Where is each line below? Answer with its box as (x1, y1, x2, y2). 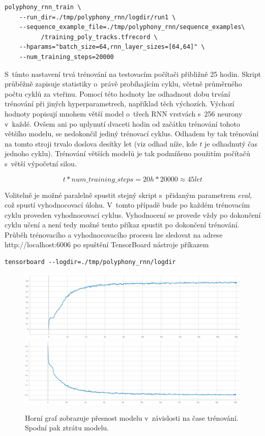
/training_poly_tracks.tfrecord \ (41, 33, 158, 41)
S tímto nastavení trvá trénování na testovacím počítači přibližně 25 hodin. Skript (5, 68, 261, 79)
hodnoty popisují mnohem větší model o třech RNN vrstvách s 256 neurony (5, 108, 243, 119)
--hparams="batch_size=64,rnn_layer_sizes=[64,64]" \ (19, 43, 205, 51)
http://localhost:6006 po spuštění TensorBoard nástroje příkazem (5, 239, 209, 250)
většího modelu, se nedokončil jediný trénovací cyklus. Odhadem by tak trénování (5, 128, 259, 139)
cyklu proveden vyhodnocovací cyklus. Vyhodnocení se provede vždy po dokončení (5, 209, 261, 220)
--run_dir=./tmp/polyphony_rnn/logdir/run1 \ (19, 13, 176, 21)
